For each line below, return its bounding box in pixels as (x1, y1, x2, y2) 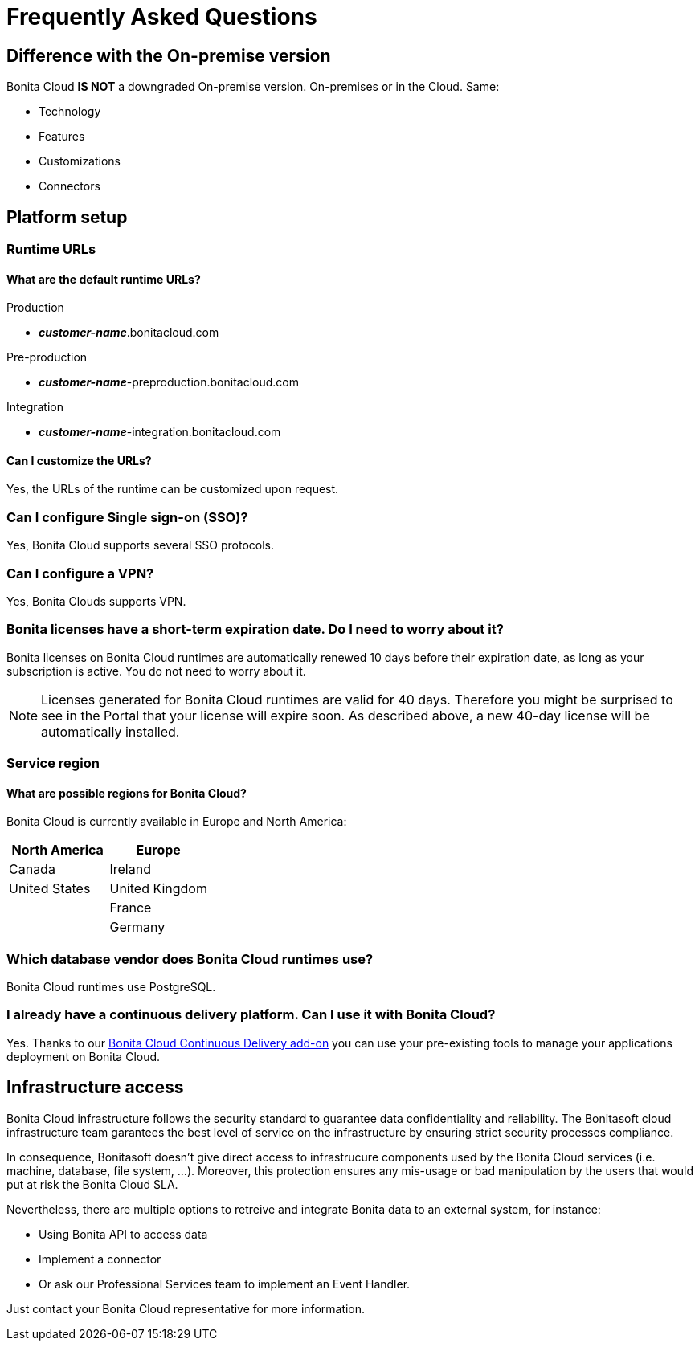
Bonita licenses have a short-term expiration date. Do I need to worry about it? (6, 621, 504, 638)
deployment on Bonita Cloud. (6, 1049, 161, 1063)
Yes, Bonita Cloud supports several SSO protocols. (6, 538, 275, 553)
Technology (39, 104, 101, 119)
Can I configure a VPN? (6, 565, 154, 582)
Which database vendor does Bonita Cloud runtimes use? (6, 950, 374, 967)
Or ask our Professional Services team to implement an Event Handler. (39, 1276, 411, 1291)
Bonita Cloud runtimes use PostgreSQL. (6, 980, 216, 994)
